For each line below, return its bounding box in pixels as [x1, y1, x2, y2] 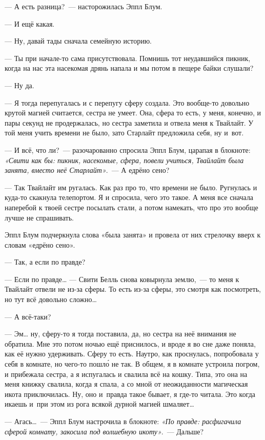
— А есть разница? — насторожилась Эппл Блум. [5, 1, 162, 11]
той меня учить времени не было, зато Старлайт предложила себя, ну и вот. [5, 127, 244, 138]
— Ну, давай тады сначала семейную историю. [5, 35, 152, 46]
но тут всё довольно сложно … [5, 294, 97, 305]
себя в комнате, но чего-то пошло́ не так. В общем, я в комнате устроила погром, [5, 358, 260, 369]
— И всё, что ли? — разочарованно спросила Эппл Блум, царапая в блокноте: [5, 144, 251, 155]
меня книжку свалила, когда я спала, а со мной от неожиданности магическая [5, 378, 248, 389]
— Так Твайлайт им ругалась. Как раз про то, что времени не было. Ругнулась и [5, 182, 257, 192]
